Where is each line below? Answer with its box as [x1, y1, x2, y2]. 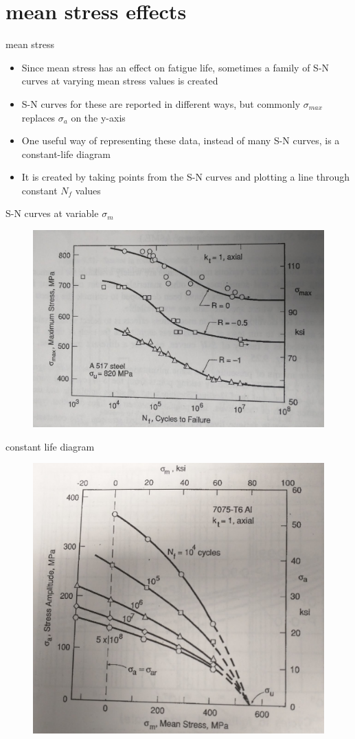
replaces [21, 110, 56, 124]
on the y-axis [71, 110, 126, 124]
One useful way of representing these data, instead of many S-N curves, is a [21, 133, 340, 148]
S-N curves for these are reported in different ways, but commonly [21, 96, 301, 111]
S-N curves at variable [5, 206, 99, 220]
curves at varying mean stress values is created [21, 73, 218, 88]
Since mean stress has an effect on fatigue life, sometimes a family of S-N [21, 60, 330, 74]
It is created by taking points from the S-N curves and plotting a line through [21, 170, 350, 184]
